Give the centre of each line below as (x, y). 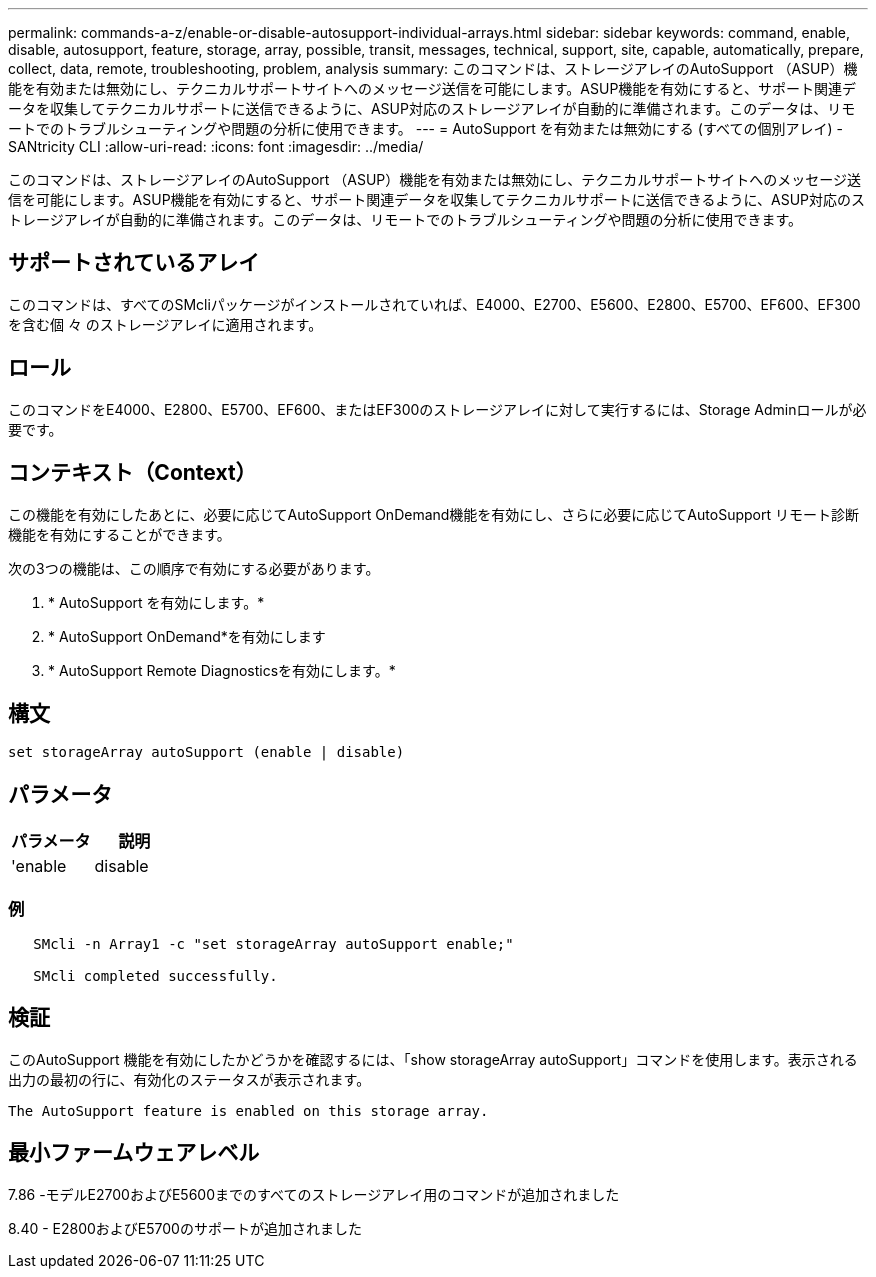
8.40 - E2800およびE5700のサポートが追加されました (185, 1228)
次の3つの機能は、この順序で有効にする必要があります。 (194, 568)
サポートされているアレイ (134, 263)
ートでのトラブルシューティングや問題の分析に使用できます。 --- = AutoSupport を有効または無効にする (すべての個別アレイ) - (425, 128)
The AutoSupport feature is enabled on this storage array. (248, 1110)
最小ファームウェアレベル (134, 1153)
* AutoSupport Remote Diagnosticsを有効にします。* (222, 670)
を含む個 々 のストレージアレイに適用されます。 (165, 324)
